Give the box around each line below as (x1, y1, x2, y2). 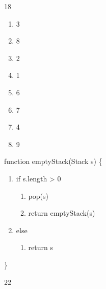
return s (28, 242, 53, 253)
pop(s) (28, 190, 48, 201)
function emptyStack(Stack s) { (4, 156, 102, 167)
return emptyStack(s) (28, 208, 95, 218)
